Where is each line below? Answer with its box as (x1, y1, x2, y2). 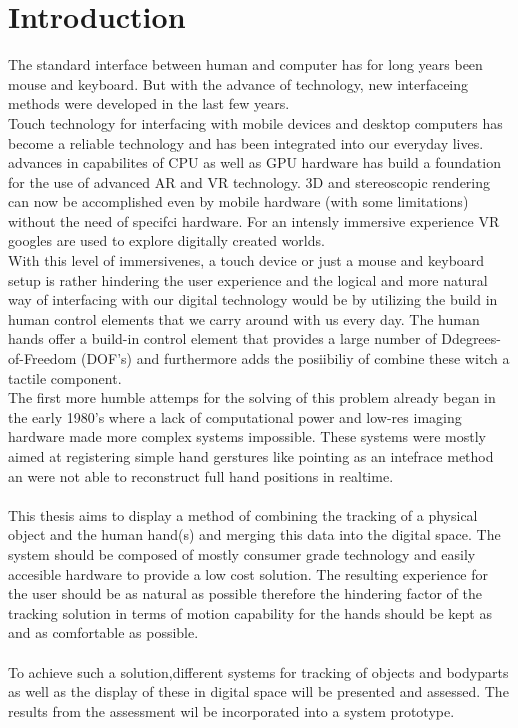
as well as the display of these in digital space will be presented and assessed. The (8, 681, 509, 702)
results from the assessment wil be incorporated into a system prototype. (8, 700, 455, 721)
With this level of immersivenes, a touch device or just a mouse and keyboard (8, 250, 485, 271)
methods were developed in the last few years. (8, 93, 290, 114)
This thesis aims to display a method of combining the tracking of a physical (8, 504, 478, 525)
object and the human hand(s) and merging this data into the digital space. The (8, 524, 501, 545)
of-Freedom (8, 348, 77, 369)
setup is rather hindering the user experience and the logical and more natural (8, 269, 488, 290)
